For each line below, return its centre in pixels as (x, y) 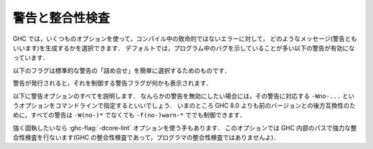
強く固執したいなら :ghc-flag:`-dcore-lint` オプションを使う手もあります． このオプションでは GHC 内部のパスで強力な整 (185, 128)
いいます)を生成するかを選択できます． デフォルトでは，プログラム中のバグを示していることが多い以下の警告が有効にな (184, 48)
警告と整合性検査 (61, 18)
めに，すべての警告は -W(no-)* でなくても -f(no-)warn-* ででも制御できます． (129, 115)
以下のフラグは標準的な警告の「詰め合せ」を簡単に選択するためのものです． (122, 70)
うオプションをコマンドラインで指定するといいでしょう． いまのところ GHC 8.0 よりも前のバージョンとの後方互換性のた (184, 105)
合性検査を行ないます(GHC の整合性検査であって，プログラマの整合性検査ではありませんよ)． (146, 137)
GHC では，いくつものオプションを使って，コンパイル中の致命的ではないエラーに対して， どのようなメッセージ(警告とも (185, 39)
